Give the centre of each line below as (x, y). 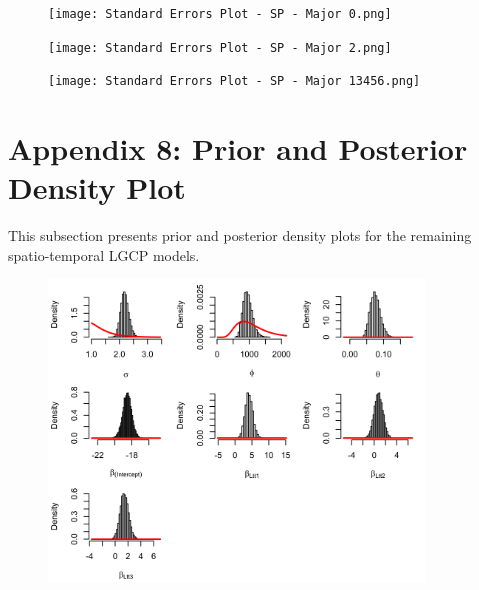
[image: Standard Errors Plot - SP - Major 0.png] (220, 14)
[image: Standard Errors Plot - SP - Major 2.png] (220, 47)
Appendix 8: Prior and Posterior (238, 148)
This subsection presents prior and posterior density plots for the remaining (240, 235)
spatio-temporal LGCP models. (104, 254)
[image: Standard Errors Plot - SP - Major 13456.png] (234, 81)
